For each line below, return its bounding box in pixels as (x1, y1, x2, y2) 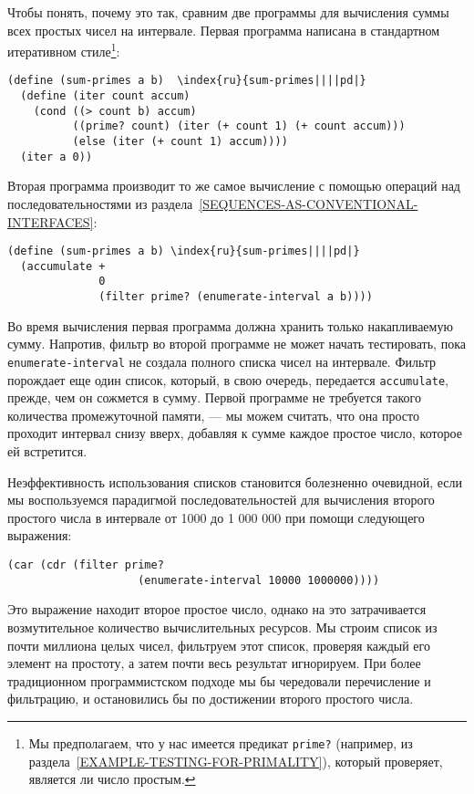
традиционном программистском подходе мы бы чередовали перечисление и (7, 671, 431, 690)
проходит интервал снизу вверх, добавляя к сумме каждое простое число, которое (7, 423, 462, 443)
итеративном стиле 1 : (7, 39, 120, 60)
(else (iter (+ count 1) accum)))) (72, 135, 288, 149)
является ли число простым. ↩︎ (28, 769, 196, 789)
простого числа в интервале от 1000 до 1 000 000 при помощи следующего (7, 507, 425, 527)
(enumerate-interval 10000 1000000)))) (138, 573, 380, 587)
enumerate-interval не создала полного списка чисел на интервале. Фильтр (7, 351, 437, 371)
